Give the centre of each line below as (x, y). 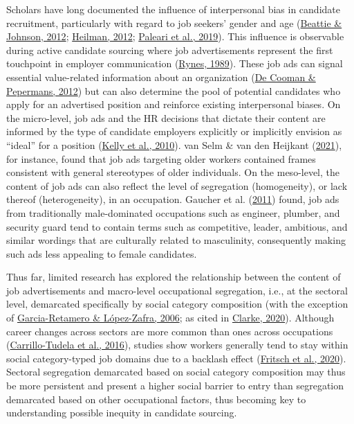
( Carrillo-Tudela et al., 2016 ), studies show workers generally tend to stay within (177, 345)
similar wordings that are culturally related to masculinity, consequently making (176, 240)
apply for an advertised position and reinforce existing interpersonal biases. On (174, 104)
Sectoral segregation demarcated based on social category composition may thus (176, 372)
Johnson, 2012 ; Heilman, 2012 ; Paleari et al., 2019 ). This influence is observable (175, 36)
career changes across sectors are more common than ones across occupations (170, 331)
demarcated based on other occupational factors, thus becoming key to (156, 399)
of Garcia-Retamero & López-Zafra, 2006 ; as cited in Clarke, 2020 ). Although (170, 318)
